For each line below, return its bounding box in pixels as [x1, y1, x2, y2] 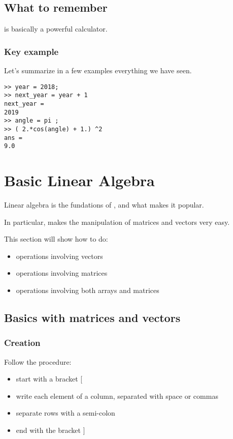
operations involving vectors [16, 250, 103, 261]
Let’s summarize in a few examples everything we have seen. [4, 65, 192, 76]
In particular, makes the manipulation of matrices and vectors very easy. [4, 216, 230, 227]
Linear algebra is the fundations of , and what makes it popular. [4, 199, 204, 210]
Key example [4, 45, 59, 57]
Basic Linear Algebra [4, 170, 155, 191]
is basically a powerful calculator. [4, 23, 108, 34]
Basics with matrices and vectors [4, 309, 181, 325]
